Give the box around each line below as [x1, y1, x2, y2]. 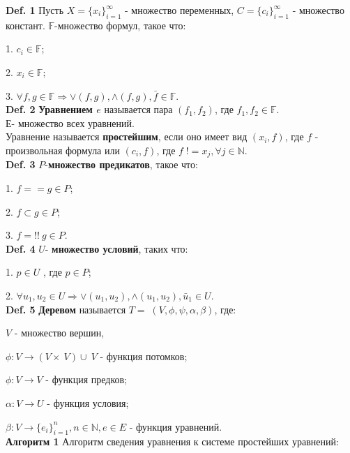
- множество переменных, [125, 3, 234, 17]
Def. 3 [6, 157, 36, 172]
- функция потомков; [100, 348, 188, 363]
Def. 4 [6, 241, 36, 255]
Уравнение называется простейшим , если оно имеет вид [6, 129, 248, 144]
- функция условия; [47, 395, 129, 410]
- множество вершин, [14, 325, 105, 340]
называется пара [104, 102, 173, 117]
